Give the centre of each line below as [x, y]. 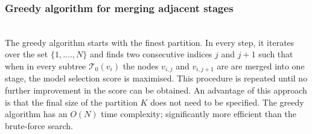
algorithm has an [36, 114]
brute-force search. [39, 125]
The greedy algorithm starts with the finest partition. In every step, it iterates [150, 42]
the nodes [141, 66]
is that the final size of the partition [71, 102]
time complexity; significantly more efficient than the [199, 114]
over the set [27, 54]
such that [276, 54]
